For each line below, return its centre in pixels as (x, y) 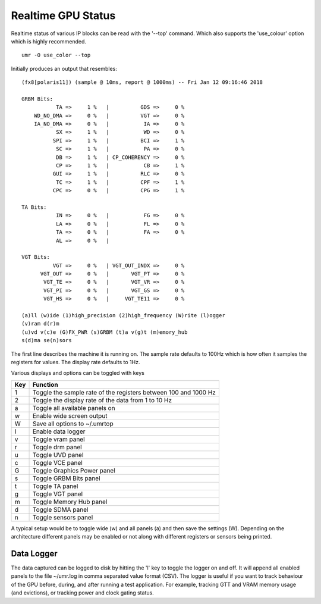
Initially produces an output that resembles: (64, 68)
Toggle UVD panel (58, 455)
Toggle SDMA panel (60, 509)
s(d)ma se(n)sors (47, 340)
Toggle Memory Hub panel (70, 502)
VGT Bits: (36, 257)
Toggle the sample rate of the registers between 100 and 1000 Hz (124, 392)
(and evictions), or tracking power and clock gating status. (82, 593)
